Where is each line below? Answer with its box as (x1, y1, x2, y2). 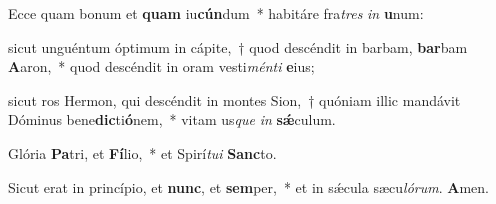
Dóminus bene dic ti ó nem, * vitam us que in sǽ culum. (8, 109, 336, 130)
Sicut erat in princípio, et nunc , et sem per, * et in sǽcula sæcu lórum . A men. (8, 176, 489, 197)
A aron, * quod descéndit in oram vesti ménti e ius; (8, 56, 315, 77)
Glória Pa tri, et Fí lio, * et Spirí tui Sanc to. (8, 142, 277, 163)
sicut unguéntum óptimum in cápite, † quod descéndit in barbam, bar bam (8, 36, 468, 57)
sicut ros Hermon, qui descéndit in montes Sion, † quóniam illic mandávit (8, 89, 461, 110)
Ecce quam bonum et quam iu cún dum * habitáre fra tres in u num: (8, 3, 424, 23)
